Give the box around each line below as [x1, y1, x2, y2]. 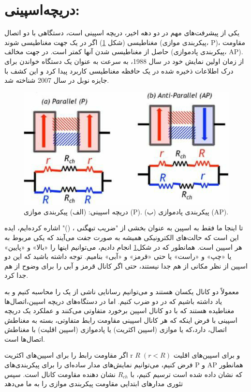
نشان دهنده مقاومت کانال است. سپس [4, 369, 116, 379]
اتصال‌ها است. [4, 333, 45, 344]
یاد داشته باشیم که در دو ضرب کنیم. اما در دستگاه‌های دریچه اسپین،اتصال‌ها [4, 296, 222, 306]
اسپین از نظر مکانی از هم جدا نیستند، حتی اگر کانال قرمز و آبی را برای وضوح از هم [4, 260, 248, 271]
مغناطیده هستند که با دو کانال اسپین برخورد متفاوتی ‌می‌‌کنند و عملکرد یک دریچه [4, 305, 235, 316]
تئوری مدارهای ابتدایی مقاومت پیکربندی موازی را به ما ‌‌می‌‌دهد [4, 378, 183, 389]
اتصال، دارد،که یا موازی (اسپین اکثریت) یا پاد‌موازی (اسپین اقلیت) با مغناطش [4, 324, 227, 334]
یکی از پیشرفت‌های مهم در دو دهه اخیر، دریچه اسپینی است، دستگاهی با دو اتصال [4, 28, 240, 38]
